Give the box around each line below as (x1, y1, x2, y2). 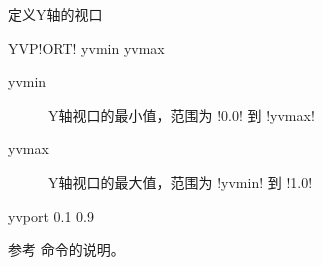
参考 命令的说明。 (8, 239, 125, 260)
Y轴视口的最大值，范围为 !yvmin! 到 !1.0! (48, 171, 313, 192)
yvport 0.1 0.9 (8, 205, 95, 226)
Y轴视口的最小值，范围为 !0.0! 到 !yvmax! (48, 104, 315, 125)
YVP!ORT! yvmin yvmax (8, 37, 165, 58)
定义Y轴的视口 (8, 4, 103, 24)
